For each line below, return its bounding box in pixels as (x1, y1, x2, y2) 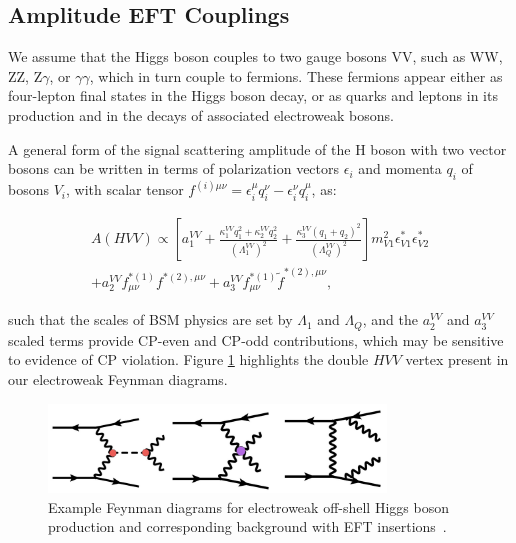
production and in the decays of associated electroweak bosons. (8, 104, 394, 125)
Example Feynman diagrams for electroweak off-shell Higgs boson (48, 496, 449, 517)
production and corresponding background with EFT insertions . (48, 516, 447, 537)
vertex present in (405, 349, 509, 370)
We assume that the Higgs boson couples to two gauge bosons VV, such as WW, (8, 46, 503, 67)
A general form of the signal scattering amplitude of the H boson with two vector (8, 138, 507, 159)
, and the (362, 309, 418, 330)
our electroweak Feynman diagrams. (8, 369, 228, 390)
